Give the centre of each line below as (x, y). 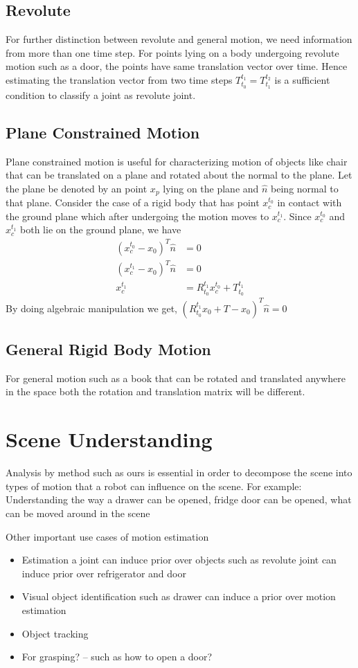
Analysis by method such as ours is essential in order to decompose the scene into (179, 472)
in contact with (310, 202)
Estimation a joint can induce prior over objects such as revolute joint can (179, 560)
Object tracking (55, 633)
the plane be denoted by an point (77, 188)
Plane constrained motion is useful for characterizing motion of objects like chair (177, 161)
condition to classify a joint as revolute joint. (101, 94)
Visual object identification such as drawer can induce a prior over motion (179, 596)
